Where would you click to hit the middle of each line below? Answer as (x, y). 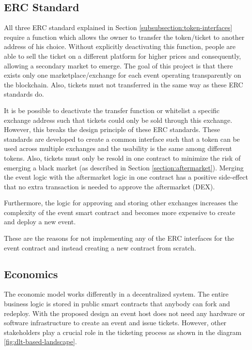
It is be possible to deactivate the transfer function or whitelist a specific (112, 110)
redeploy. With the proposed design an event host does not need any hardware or (125, 313)
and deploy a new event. (40, 222)
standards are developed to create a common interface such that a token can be (122, 139)
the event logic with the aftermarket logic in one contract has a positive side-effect (126, 177)
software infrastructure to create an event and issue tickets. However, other (115, 323)
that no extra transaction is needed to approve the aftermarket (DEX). (110, 186)
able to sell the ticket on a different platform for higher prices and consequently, (123, 56)
